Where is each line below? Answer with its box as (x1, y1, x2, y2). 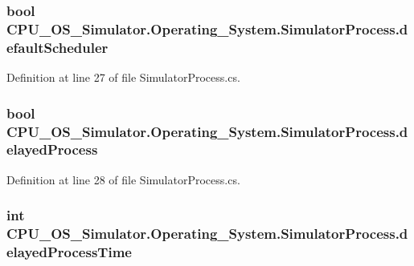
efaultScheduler (6, 37, 109, 57)
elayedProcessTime (6, 242, 132, 262)
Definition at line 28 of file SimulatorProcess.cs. (6, 171, 240, 187)
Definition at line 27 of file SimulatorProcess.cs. (6, 69, 240, 86)
